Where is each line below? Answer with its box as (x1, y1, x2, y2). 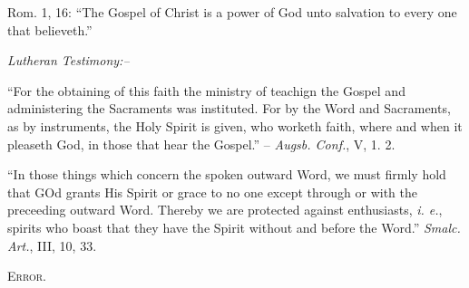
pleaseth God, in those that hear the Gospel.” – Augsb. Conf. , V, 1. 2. (7, 134, 396, 153)
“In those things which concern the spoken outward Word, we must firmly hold (7, 165, 446, 184)
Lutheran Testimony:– (7, 51, 130, 70)
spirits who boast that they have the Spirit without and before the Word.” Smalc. (7, 217, 461, 236)
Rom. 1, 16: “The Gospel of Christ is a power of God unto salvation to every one (7, 3, 457, 21)
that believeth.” (7, 20, 93, 39)
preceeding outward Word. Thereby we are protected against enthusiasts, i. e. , (7, 200, 443, 219)
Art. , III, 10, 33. (7, 235, 97, 254)
